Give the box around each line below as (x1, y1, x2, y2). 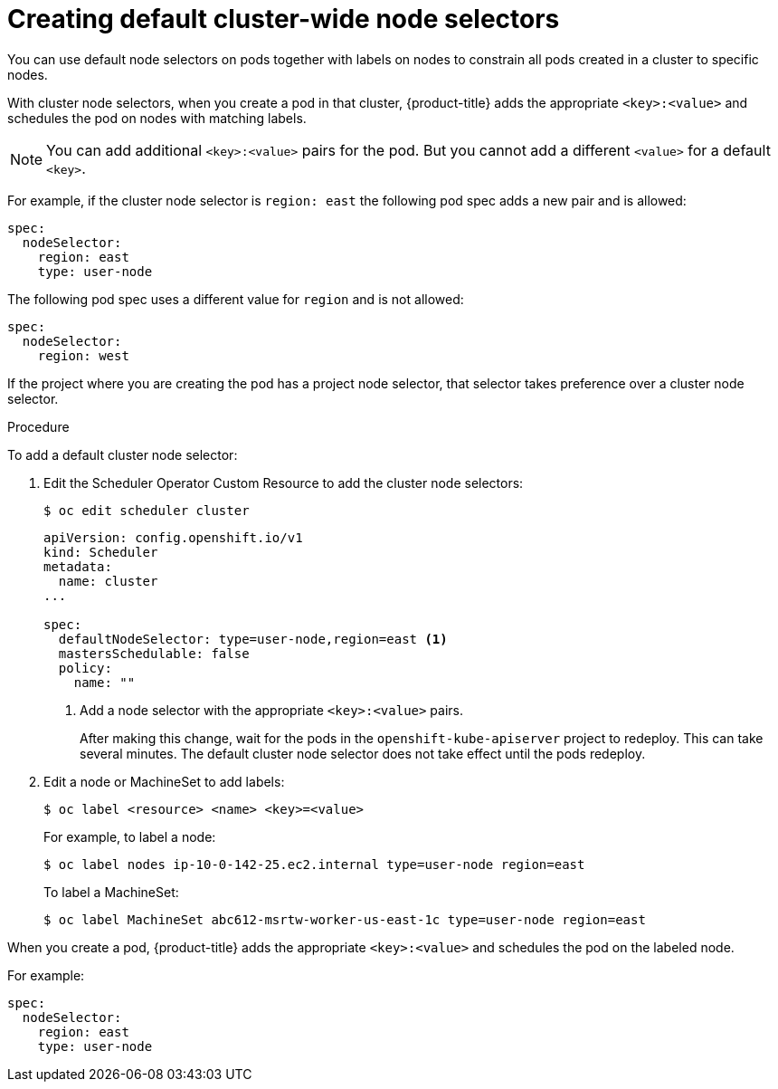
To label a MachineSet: (43, 884, 179, 900)
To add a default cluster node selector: (7, 446, 238, 463)
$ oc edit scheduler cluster (43, 502, 250, 518)
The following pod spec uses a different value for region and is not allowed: (7, 291, 464, 307)
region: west (37, 348, 129, 363)
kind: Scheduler (43, 544, 158, 559)
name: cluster (58, 573, 158, 588)
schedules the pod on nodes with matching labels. (7, 110, 307, 126)
